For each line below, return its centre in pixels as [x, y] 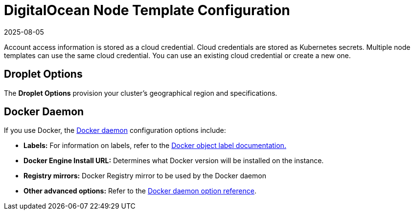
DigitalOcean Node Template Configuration [147, 10]
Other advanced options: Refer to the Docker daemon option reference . [140, 191]
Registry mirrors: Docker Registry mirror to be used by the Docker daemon [145, 176]
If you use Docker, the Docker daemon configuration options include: [115, 130]
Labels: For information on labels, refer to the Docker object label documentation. [155, 146]
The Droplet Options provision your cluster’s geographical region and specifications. [141, 93]
